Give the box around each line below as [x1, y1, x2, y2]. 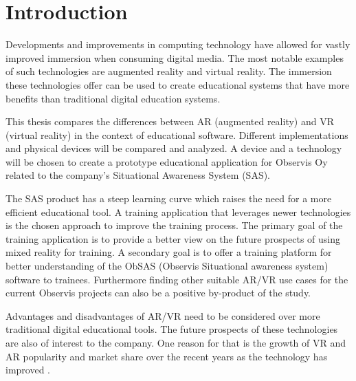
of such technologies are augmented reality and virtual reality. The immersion [5, 64, 332, 78]
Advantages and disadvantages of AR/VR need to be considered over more [5, 308, 320, 323]
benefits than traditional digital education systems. [5, 91, 221, 105]
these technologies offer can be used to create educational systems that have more [5, 77, 350, 91]
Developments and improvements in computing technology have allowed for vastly [5, 37, 351, 52]
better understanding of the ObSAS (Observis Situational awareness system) [5, 259, 329, 273]
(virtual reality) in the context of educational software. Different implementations [5, 127, 348, 142]
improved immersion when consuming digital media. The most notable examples [5, 50, 344, 65]
